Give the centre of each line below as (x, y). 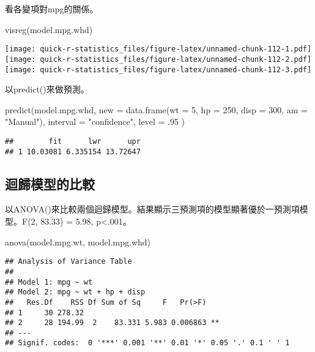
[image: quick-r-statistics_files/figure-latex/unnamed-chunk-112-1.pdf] (158, 49)
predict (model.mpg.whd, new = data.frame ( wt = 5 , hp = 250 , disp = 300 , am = (156, 109)
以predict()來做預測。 (47, 89)
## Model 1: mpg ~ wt (49, 282)
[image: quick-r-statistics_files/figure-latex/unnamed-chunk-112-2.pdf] (158, 59)
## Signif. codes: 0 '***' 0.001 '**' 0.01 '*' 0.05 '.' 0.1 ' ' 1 (147, 343)
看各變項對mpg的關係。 (52, 9)
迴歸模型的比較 (50, 183)
